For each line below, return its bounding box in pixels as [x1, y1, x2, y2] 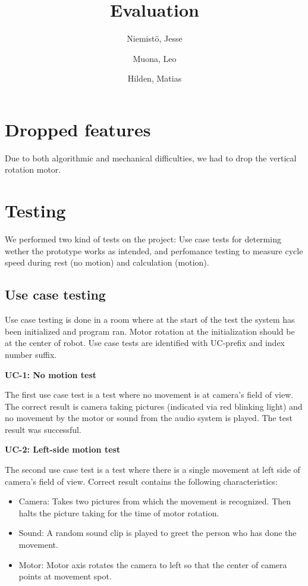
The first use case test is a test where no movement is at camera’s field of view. [5, 388, 294, 401]
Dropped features [5, 117, 151, 141]
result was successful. [5, 423, 81, 435]
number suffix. [5, 348, 57, 360]
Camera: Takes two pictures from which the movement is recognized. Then [18, 495, 291, 507]
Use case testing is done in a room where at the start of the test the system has [5, 313, 295, 326]
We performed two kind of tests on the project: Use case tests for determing [5, 233, 281, 245]
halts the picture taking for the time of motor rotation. [18, 506, 219, 519]
